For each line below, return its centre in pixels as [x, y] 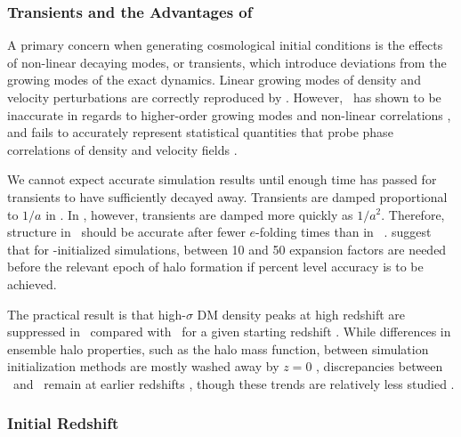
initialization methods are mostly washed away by [143, 366]
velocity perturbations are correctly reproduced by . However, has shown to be [224, 97]
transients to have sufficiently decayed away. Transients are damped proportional [227, 196]
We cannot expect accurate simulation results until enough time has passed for [222, 179]
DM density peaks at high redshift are [301, 314]
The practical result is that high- [97, 314]
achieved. [32, 283]
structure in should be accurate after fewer [126, 232]
